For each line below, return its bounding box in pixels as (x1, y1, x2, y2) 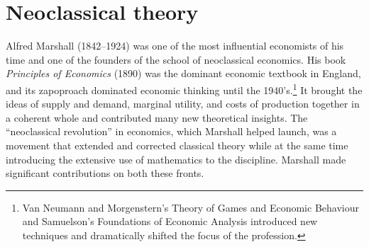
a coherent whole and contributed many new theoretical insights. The (6, 110, 308, 125)
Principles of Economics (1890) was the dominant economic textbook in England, (6, 66, 361, 81)
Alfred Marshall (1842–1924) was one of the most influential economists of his (6, 38, 344, 53)
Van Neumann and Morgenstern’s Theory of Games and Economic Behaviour (22, 200, 359, 214)
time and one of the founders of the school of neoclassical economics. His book (6, 52, 346, 67)
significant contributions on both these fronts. (6, 166, 204, 180)
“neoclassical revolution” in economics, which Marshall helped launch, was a (6, 124, 337, 139)
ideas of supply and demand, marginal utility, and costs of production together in (6, 96, 360, 111)
